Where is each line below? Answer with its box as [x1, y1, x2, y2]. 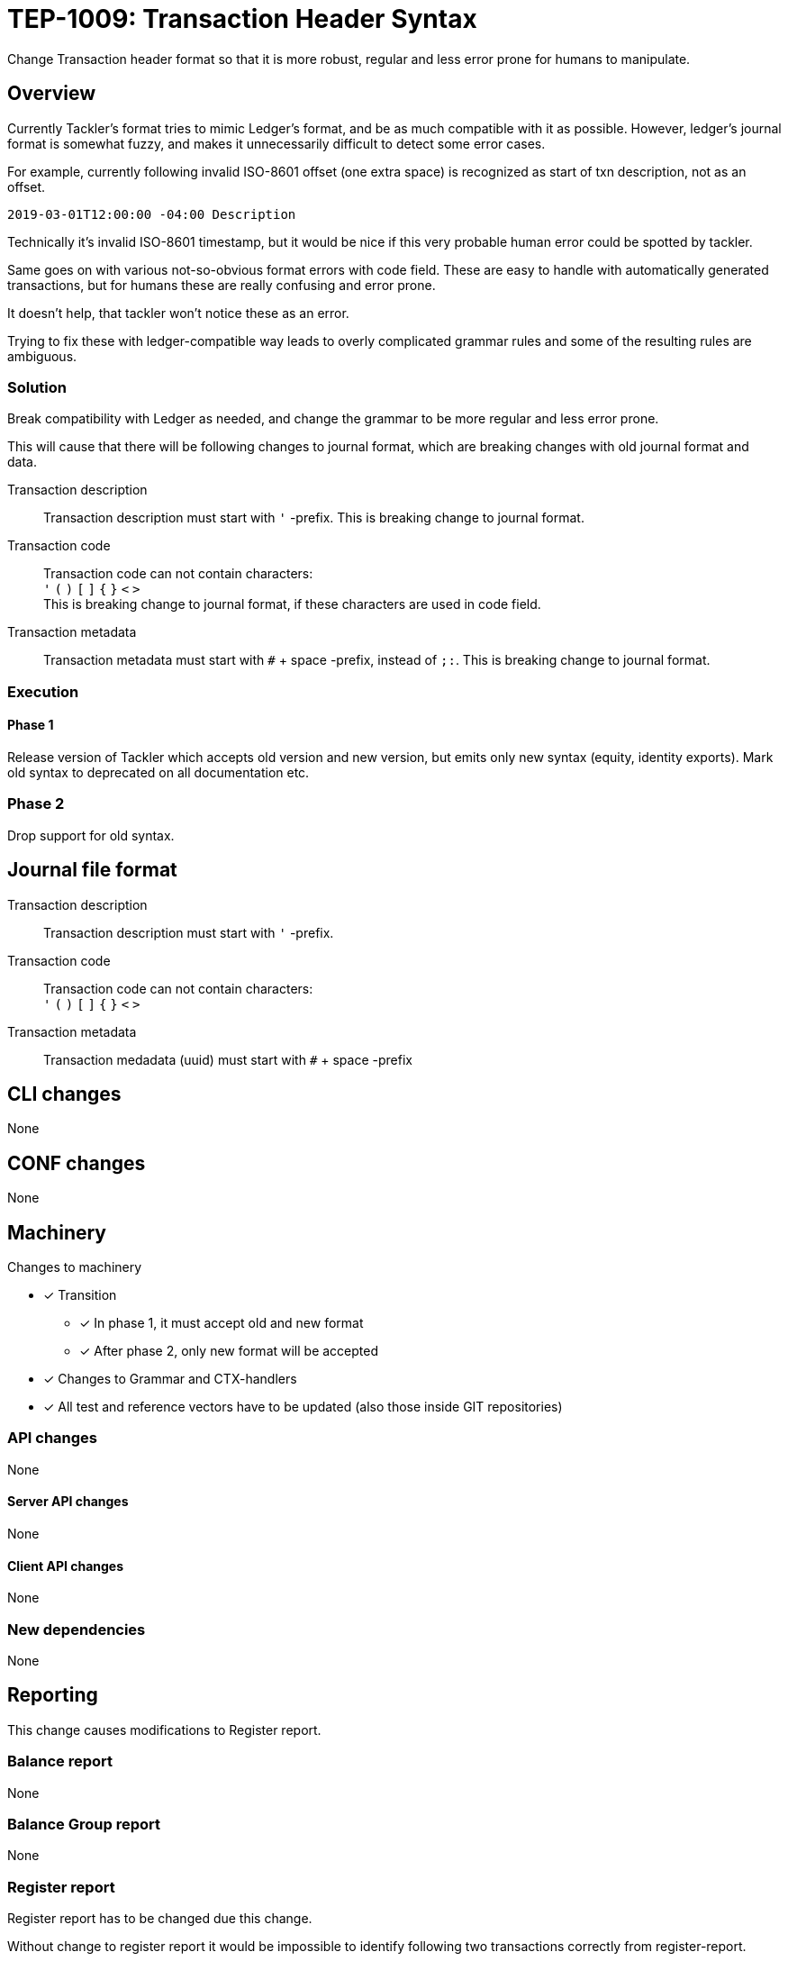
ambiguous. [7, 348, 77, 364]
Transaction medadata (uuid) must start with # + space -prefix [43, 1051, 412, 1067]
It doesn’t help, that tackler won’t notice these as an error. [7, 304, 349, 321]
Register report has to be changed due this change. [7, 1911, 312, 1927]
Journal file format [7, 858, 177, 882]
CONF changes [7, 1151, 146, 1175]
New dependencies [7, 1620, 146, 1639]
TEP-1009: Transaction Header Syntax [7, 4, 477, 34]
